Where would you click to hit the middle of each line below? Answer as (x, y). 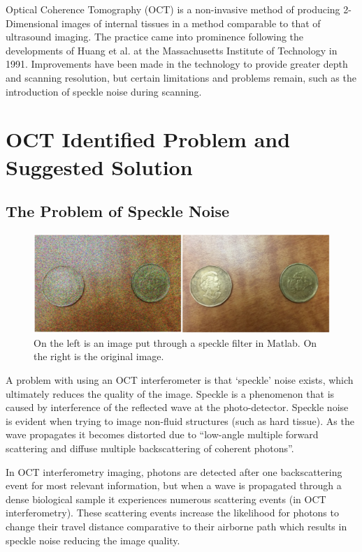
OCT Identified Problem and (148, 139)
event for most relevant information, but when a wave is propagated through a (174, 485)
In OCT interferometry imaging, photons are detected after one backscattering (174, 471)
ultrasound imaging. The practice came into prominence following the (155, 37)
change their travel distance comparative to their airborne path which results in (176, 527)
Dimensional (32, 23)
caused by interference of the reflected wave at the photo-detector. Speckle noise (177, 407)
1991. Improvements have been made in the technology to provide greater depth (177, 64)
